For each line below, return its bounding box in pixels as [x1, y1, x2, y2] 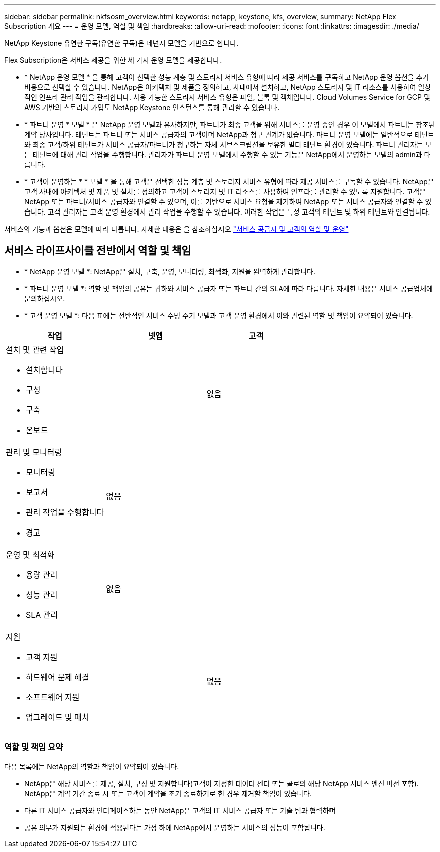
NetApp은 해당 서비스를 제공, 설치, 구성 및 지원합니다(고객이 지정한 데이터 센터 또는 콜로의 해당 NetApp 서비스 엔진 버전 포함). [24, 779, 419, 788]
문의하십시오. [24, 294, 65, 303]
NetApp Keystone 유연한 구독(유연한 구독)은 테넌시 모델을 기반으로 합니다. [4, 39, 239, 47]
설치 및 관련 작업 [6, 344, 64, 355]
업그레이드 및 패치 [26, 712, 89, 722]
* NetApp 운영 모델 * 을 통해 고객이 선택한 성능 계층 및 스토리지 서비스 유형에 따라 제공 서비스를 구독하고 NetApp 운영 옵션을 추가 [24, 73, 429, 81]
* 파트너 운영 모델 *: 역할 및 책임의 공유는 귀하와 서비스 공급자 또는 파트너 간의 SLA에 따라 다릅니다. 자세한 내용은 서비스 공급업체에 [24, 284, 433, 293]
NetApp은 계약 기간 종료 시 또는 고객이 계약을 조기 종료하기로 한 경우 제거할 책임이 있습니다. [24, 789, 312, 798]
